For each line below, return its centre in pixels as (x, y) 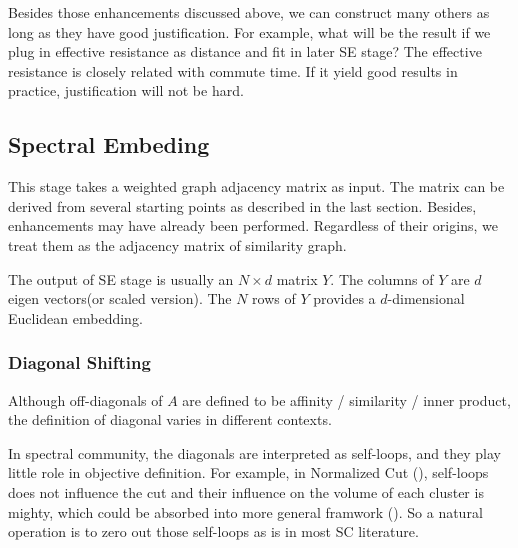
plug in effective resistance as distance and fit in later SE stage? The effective (245, 51)
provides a (344, 298)
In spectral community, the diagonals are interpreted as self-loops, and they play (254, 452)
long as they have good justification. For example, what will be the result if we (249, 31)
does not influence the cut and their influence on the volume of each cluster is (246, 491)
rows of (274, 298)
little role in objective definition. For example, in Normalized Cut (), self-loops (248, 472)
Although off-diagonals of (85, 399)
